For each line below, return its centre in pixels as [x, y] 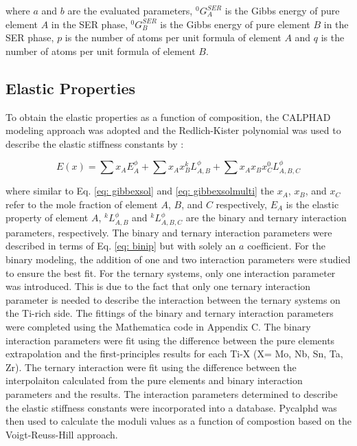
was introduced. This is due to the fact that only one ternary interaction [158, 286]
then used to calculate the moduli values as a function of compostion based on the [178, 421]
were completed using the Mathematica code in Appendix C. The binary [158, 326]
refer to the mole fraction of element [82, 204]
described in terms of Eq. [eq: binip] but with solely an [121, 246]
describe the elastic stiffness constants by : [95, 143]
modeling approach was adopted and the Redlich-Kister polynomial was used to [173, 130]
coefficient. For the [286, 246]
